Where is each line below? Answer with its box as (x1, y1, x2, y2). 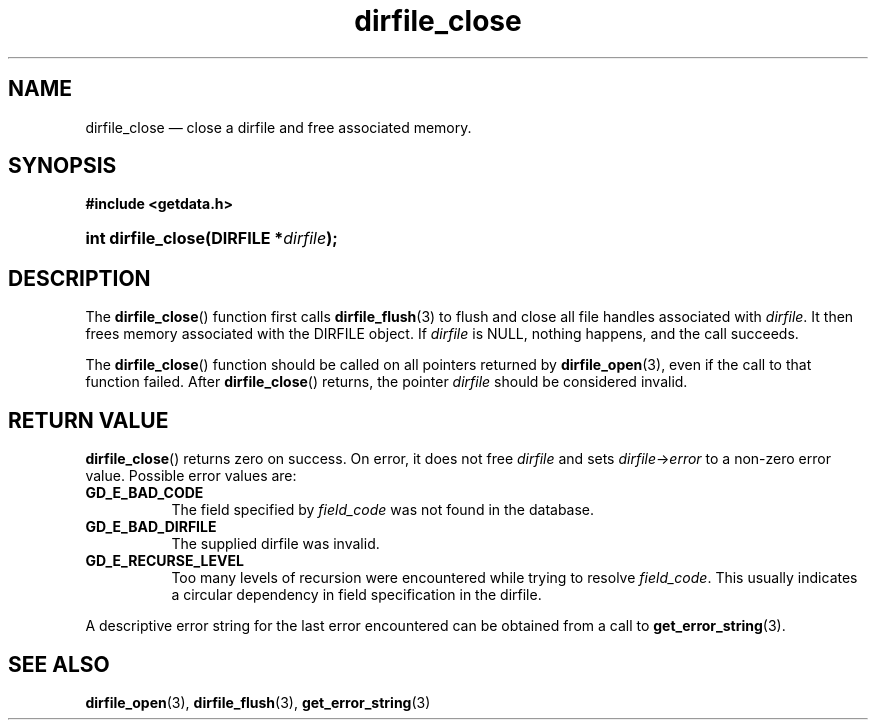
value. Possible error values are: (85, 467, 297, 485)
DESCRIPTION (8, 265, 151, 291)
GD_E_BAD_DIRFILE (85, 518, 217, 536)
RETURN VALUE (8, 407, 169, 433)
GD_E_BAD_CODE (85, 484, 204, 502)
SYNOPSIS (8, 153, 117, 179)
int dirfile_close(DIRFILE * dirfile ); (85, 228, 338, 249)
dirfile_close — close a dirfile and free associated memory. (85, 118, 472, 136)
